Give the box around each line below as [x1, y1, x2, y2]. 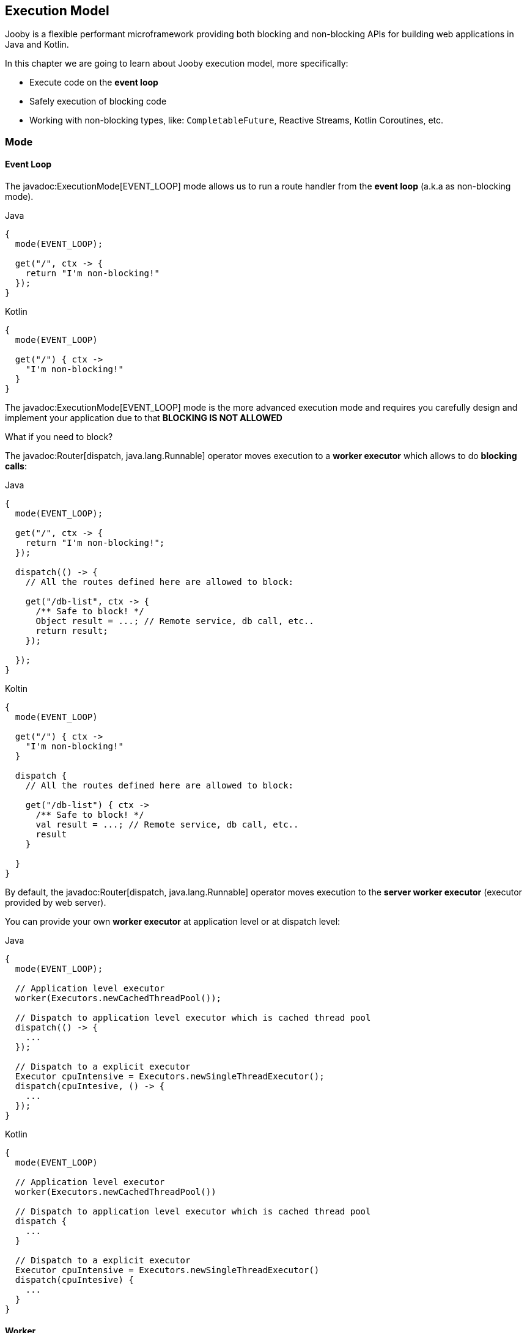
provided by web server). [5, 897, 106, 908]
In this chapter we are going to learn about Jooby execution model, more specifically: [5, 58, 348, 69]
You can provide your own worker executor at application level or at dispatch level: [5, 916, 341, 927]
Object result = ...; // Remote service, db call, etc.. [35, 616, 314, 626]
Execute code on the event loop [29, 77, 158, 88]
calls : [5, 461, 27, 472]
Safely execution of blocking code [29, 96, 167, 107]
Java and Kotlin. [5, 39, 69, 50]
